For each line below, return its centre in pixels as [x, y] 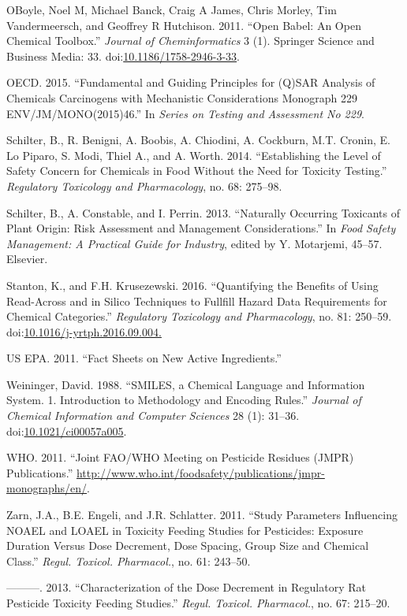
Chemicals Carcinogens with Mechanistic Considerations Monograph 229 [182, 97]
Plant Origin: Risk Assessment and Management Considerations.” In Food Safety [201, 228]
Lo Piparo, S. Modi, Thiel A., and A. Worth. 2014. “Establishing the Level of [194, 155]
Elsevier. [27, 259]
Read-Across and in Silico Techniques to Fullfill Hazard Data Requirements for [197, 301]
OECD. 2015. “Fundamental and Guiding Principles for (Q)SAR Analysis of [191, 82]
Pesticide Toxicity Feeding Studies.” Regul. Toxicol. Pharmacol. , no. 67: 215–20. [198, 603]
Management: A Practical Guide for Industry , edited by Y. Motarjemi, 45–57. [194, 243]
